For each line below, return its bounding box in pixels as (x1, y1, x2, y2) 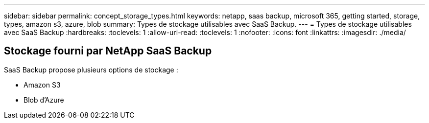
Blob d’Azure (24, 95, 64, 104)
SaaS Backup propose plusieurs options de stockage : (4, 65, 178, 74)
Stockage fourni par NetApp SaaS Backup (4, 45, 212, 57)
